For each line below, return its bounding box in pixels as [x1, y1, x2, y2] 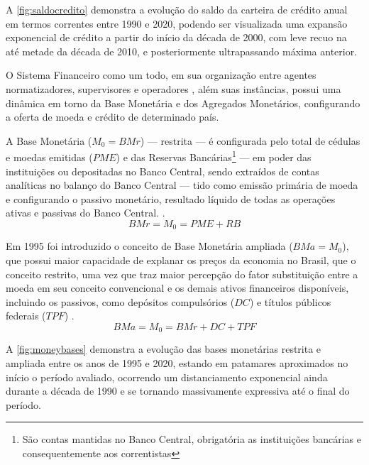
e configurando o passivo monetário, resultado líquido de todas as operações [6, 191, 336, 206]
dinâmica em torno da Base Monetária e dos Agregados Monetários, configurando [6, 95, 360, 110]
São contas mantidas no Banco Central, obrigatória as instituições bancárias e [22, 432, 361, 447]
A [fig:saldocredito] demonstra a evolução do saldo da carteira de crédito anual [6, 2, 348, 16]
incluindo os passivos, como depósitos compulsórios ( [6, 294, 235, 309]
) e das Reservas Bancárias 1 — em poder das [116, 148, 312, 164]
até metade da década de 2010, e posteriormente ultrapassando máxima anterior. [6, 43, 358, 58]
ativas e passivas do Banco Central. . [6, 205, 165, 220]
